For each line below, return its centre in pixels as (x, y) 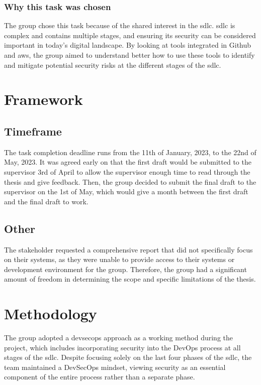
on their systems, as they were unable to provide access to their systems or (119, 259)
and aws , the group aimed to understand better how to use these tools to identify (129, 55)
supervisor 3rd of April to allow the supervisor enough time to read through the (127, 171)
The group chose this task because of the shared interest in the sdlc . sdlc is (120, 25)
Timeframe (33, 131)
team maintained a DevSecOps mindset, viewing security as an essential (115, 367)
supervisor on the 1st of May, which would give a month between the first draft (126, 191)
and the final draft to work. (46, 201)
